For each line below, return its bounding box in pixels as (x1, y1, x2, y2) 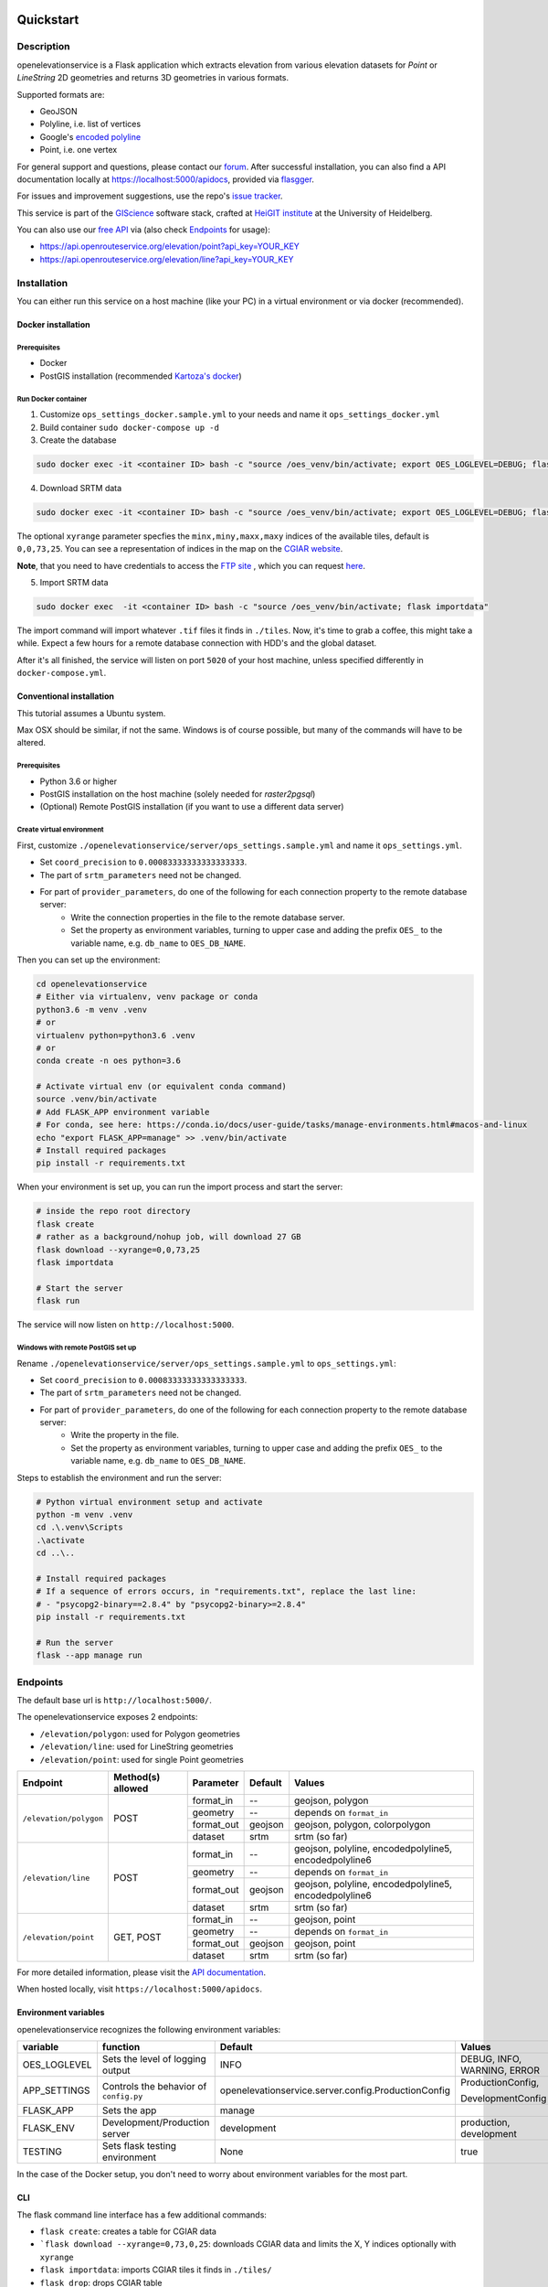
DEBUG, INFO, (460, 2053, 522, 2066)
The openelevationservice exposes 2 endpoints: (16, 1712, 198, 1723)
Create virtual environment (16, 825, 104, 834)
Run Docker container (16, 394, 88, 403)
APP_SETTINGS (22, 2084, 90, 2097)
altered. (16, 737, 46, 748)
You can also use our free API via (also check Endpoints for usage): (16, 224, 271, 235)
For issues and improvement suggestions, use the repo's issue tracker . (16, 190, 283, 201)
